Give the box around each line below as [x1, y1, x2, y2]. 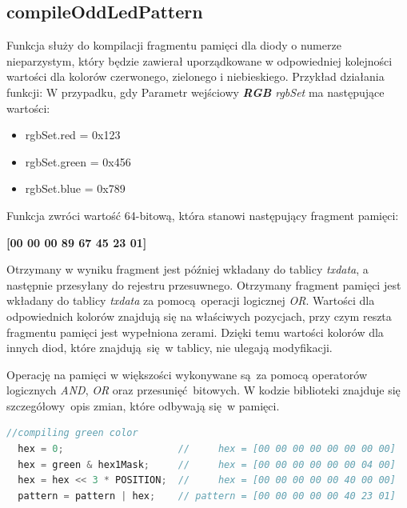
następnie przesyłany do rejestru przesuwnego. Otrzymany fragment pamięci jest [6, 276, 401, 293]
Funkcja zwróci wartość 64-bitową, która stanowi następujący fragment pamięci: [6, 206, 399, 223]
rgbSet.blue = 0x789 [25, 180, 126, 197]
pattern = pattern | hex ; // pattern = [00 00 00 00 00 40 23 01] [18, 490, 396, 502]
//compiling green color [6, 427, 138, 439]
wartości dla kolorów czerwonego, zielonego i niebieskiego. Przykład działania [6, 68, 385, 85]
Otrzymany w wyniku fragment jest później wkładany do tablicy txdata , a [6, 261, 369, 278]
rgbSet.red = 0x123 [25, 126, 121, 143]
